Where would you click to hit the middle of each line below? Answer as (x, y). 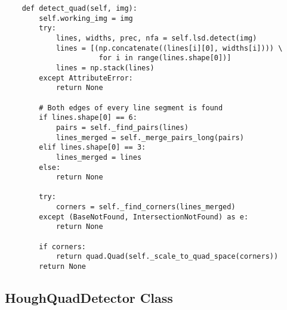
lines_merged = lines (99, 157)
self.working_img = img (86, 18)
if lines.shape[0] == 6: (88, 118)
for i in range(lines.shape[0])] (165, 58)
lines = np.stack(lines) (105, 68)
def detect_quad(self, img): (79, 8)
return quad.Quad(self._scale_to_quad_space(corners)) (167, 257)
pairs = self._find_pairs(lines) (122, 127)
